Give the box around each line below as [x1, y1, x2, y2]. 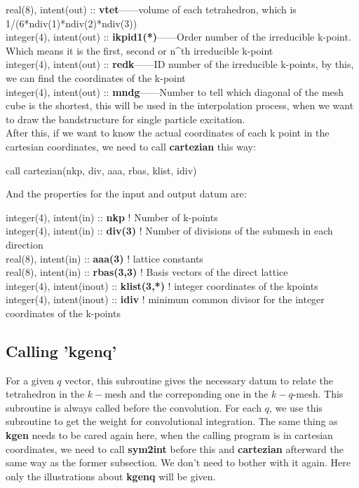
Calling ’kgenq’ [6, 340, 117, 361]
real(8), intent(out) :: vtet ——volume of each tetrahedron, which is [6, 2, 297, 16]
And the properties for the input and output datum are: [6, 186, 247, 201]
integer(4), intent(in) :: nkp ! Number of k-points [6, 209, 218, 224]
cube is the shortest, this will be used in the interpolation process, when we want [6, 98, 354, 113]
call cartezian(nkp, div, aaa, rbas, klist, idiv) [6, 162, 197, 177]
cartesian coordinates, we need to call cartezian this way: [6, 139, 256, 153]
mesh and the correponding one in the [104, 386, 269, 401]
